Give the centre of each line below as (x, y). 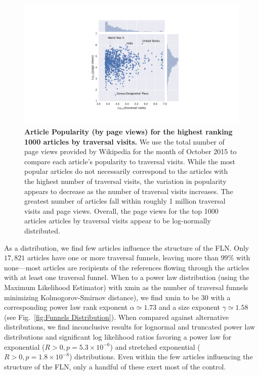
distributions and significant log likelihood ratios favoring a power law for (118, 336)
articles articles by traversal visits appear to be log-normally (118, 221)
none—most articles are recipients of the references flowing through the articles (127, 267)
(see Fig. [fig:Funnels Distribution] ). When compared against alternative (117, 317)
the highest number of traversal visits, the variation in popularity (125, 181)
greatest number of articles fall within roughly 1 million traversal (125, 201)
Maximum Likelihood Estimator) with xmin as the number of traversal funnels (126, 287)
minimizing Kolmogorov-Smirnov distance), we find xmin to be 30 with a (117, 297)
